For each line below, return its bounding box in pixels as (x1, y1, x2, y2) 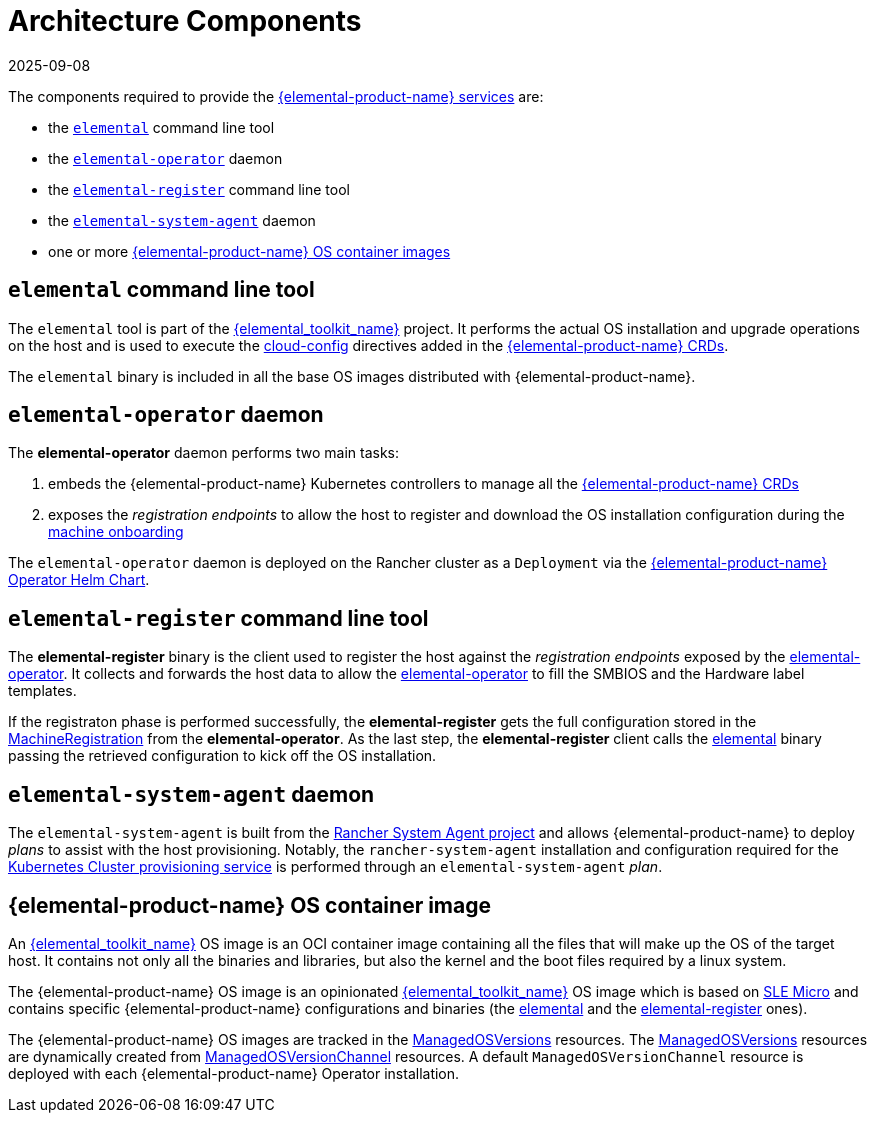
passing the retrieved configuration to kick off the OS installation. (8, 747, 437, 765)
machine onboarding (48, 523, 184, 541)
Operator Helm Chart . (8, 571, 150, 589)
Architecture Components (8, 4, 362, 38)
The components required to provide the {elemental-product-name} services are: (8, 87, 544, 105)
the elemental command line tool (48, 118, 275, 136)
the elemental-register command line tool (48, 180, 350, 198)
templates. (8, 682, 77, 700)
